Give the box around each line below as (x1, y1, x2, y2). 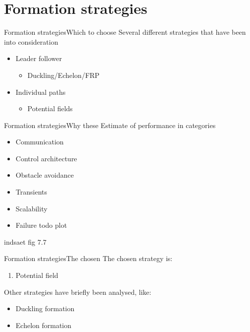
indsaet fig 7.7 (4, 236, 47, 247)
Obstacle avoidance (15, 170, 74, 180)
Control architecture (15, 153, 77, 163)
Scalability (15, 203, 48, 213)
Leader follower (15, 53, 62, 64)
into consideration (4, 36, 58, 47)
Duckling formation (15, 303, 75, 314)
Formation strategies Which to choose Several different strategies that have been (4, 27, 246, 37)
